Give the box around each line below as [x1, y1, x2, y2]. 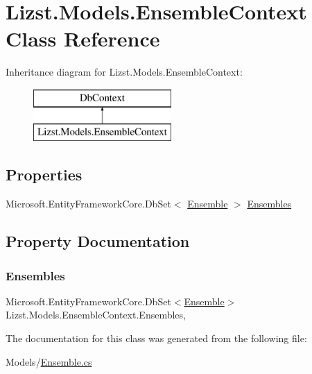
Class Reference [6, 24, 160, 53]
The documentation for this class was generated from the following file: [6, 331, 307, 346]
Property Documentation [6, 230, 190, 252]
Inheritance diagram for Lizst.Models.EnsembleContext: [6, 65, 243, 79]
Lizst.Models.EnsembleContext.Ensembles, [6, 307, 186, 322]
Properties [6, 164, 83, 185]
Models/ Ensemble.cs [6, 354, 92, 368]
